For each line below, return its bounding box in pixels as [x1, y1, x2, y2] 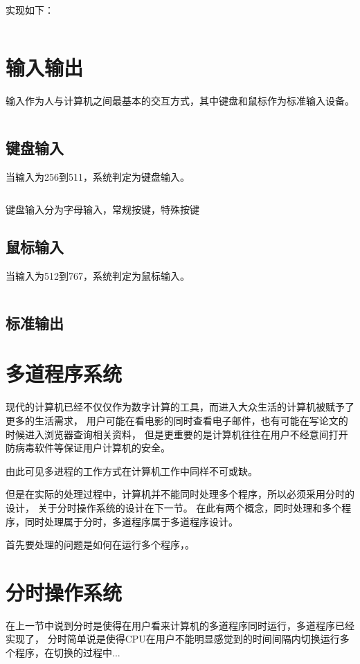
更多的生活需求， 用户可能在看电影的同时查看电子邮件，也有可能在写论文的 [6, 413, 348, 427]
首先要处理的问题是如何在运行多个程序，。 [6, 537, 195, 552]
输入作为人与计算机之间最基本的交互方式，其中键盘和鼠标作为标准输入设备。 [6, 93, 354, 107]
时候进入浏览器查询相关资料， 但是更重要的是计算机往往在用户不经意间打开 [6, 427, 348, 441]
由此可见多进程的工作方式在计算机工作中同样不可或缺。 [6, 463, 258, 478]
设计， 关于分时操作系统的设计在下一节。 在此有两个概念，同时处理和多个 [6, 500, 342, 514]
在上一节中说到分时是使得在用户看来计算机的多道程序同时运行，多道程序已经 [6, 618, 354, 632]
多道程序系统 [6, 359, 123, 388]
